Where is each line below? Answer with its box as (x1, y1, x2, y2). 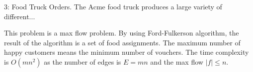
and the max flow (150, 56, 203, 67)
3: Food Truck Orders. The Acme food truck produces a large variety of (4, 1, 222, 11)
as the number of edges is (44, 56, 121, 67)
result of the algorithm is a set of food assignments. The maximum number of (4, 37, 241, 47)
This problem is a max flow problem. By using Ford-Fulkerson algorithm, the (4, 28, 239, 38)
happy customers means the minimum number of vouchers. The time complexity (4, 47, 249, 57)
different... (4, 11, 35, 21)
